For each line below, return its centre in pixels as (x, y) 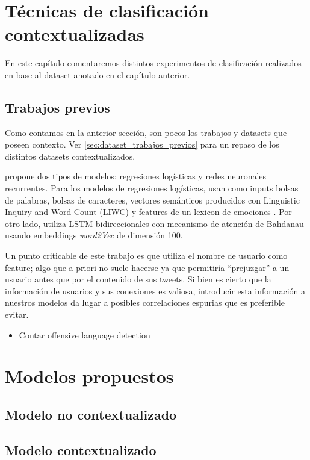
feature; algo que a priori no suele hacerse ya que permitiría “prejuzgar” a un (147, 267)
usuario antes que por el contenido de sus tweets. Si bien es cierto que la (138, 279)
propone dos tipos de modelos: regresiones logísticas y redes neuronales (136, 176)
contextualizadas (75, 34)
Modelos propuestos (89, 376)
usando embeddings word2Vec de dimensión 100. (94, 235)
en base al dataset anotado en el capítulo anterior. (98, 74)
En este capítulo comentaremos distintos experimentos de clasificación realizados (153, 63)
